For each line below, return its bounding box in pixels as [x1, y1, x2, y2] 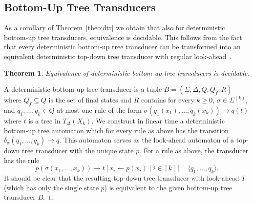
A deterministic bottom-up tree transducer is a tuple [4, 84, 162, 94]
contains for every [141, 95, 194, 105]
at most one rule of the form [57, 104, 142, 115]
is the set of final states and [48, 95, 132, 105]
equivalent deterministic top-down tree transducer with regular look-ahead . [4, 51, 232, 61]
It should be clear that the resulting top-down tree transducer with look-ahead [4, 173, 239, 183]
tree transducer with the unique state [21, 145, 134, 156]
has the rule [4, 155, 40, 165]
